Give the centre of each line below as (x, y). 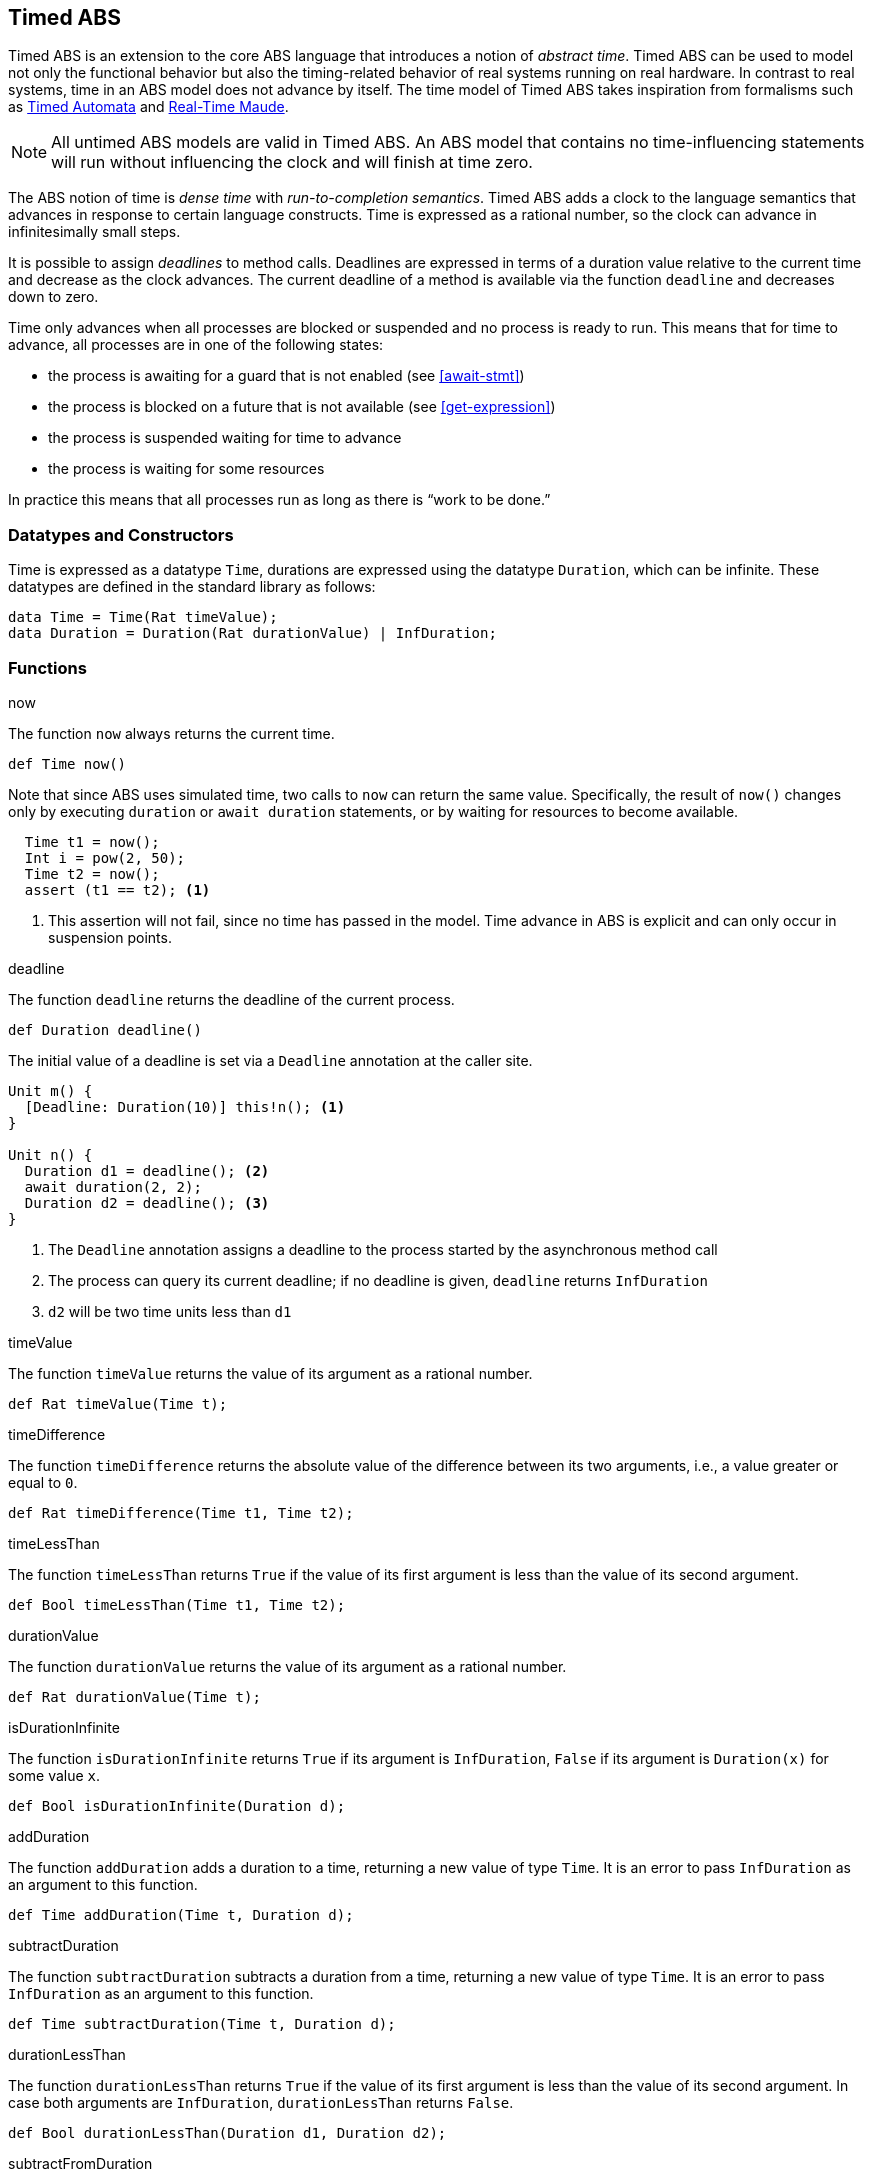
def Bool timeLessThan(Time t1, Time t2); (177, 1604)
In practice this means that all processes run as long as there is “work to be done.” (279, 500)
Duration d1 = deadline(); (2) (147, 1170)
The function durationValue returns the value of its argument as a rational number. (287, 1666)
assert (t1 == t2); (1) (117, 889)
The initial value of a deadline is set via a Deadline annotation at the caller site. (270, 1060)
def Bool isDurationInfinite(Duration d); (177, 1805)
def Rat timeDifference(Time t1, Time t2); (181, 1512)
